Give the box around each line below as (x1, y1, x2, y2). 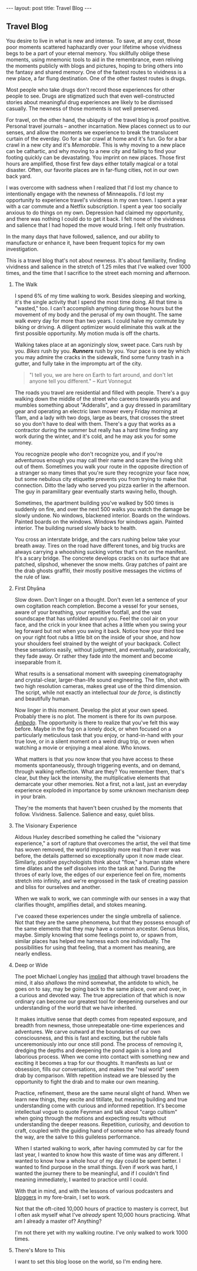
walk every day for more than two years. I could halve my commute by (14, 317, 185, 324)
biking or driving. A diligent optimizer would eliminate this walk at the (14, 323, 181, 330)
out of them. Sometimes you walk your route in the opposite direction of (14, 463, 189, 470)
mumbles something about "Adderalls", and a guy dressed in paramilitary (14, 401, 191, 409)
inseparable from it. (14, 658, 62, 666)
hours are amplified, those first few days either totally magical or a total (6, 160, 178, 167)
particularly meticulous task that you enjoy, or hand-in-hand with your (14, 731, 184, 738)
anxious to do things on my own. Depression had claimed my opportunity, (6, 209, 184, 216)
